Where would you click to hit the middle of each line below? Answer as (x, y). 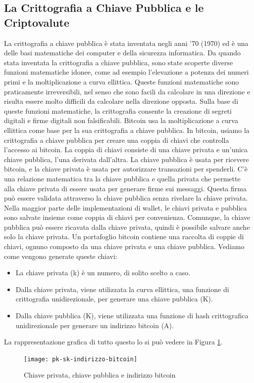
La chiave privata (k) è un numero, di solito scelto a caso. (103, 273)
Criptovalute (37, 22)
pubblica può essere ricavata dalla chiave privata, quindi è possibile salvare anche (127, 227)
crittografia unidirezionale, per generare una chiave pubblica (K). (114, 299)
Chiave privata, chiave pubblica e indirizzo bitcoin (100, 375)
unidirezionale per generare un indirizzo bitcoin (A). (95, 325)
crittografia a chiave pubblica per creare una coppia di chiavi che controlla (117, 140)
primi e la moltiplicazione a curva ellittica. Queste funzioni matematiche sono (122, 81)
